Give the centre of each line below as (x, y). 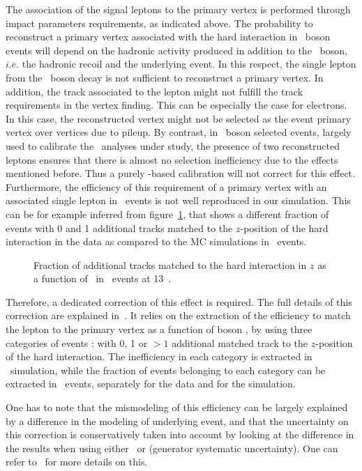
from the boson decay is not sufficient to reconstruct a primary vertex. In (165, 77)
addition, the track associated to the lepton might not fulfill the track (154, 91)
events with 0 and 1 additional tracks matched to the (119, 227)
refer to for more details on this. (77, 462)
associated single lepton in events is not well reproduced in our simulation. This (178, 200)
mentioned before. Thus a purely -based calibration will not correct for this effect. (180, 173)
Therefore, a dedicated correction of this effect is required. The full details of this (179, 301)
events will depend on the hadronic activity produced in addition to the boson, (176, 50)
